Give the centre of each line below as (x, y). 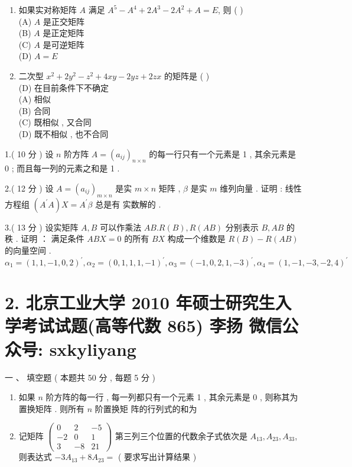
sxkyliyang (93, 348)
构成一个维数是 (196, 239)
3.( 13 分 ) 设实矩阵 (42, 227)
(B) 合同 (35, 110)
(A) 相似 (35, 99)
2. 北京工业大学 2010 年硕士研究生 (140, 302)
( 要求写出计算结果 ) (157, 457)
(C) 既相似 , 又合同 (55, 122)
